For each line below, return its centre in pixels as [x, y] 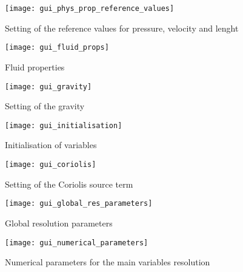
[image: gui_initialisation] [64, 125]
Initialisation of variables [51, 145]
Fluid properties [35, 66]
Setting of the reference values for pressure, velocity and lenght [122, 28]
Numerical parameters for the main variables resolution [108, 262]
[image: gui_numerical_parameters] [77, 243]
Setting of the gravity [45, 106]
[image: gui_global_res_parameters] [79, 204]
